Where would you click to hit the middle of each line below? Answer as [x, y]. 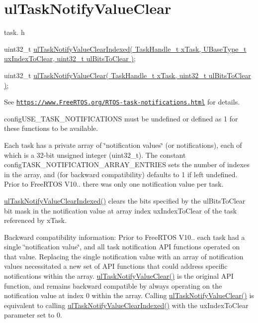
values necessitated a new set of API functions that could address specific [116, 266]
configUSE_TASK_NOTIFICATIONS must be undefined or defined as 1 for [121, 118]
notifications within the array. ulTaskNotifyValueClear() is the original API [119, 276]
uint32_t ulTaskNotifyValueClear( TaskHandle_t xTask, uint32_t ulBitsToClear [128, 75]
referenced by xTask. [36, 220]
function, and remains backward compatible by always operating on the [113, 285]
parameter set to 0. [33, 315]
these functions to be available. [51, 128]
